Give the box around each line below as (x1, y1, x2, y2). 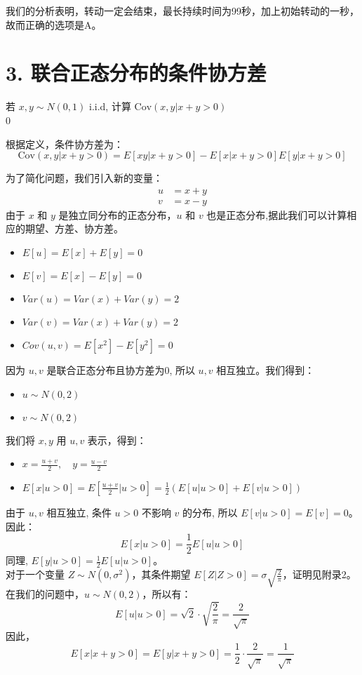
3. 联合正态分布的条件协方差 (6, 58, 267, 87)
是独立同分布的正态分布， (58, 207, 177, 222)
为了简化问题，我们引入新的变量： (6, 171, 163, 185)
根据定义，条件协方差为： (6, 136, 123, 151)
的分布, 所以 (182, 504, 238, 519)
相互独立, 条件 (46, 504, 112, 519)
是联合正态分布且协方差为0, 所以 (46, 362, 195, 377)
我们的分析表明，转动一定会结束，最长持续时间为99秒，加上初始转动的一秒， (6, 4, 359, 18)
